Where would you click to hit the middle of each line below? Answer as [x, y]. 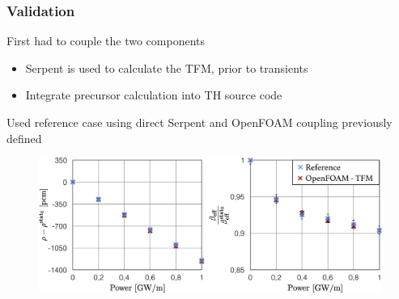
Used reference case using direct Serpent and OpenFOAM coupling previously [199, 122]
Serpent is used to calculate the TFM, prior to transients [167, 67]
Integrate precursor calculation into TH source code [154, 95]
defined [24, 138]
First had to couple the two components [106, 41]
